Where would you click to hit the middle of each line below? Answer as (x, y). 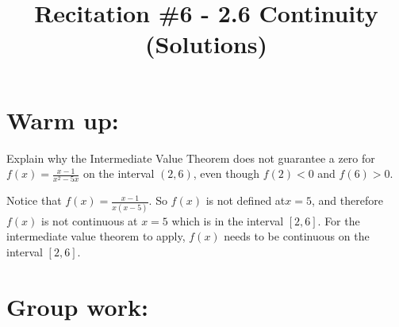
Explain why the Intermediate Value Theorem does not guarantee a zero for (191, 158)
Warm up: (63, 119)
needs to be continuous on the (297, 236)
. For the (339, 220)
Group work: (77, 306)
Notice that (34, 200)
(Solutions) (206, 44)
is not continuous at (90, 220)
